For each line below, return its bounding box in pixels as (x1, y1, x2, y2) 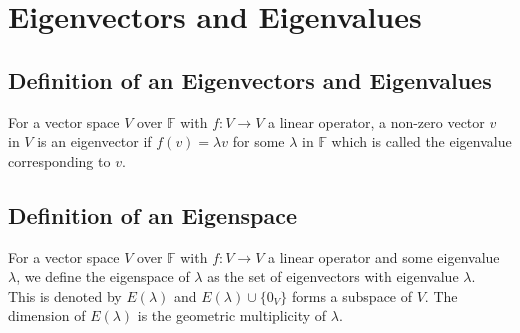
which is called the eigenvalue (331, 131, 512, 152)
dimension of (8, 305, 86, 326)
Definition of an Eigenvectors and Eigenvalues (8, 64, 492, 95)
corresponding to (8, 150, 111, 171)
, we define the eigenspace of (16, 266, 190, 287)
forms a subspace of (291, 285, 413, 306)
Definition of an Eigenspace (8, 199, 298, 230)
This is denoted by (8, 285, 122, 306)
